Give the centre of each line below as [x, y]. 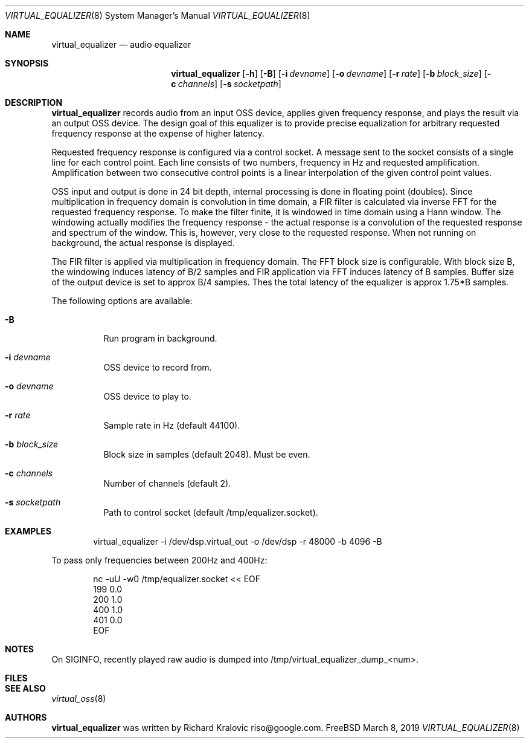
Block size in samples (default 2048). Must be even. [207, 454]
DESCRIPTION [34, 102]
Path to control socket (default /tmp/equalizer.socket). [211, 512]
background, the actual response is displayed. [143, 243]
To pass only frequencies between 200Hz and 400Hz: [159, 560]
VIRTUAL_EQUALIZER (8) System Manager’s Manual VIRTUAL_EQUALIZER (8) [158, 15]
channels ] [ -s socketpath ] [229, 84]
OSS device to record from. [158, 367]
